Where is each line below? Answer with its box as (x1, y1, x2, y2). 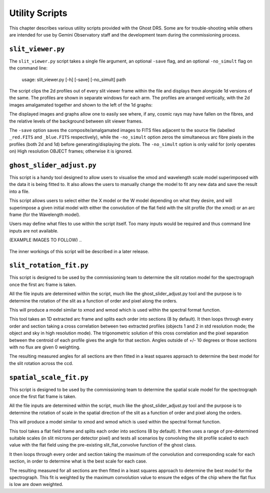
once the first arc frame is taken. (9, 281, 77, 287)
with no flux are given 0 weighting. (9, 344, 80, 350)
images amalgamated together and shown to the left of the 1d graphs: (9, 101, 152, 107)
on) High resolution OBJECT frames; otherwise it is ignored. (9, 148, 132, 154)
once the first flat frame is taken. (9, 393, 77, 399)
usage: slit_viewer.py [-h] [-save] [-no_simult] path (21, 76, 126, 82)
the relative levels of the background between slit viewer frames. (9, 118, 143, 124)
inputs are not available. (9, 227, 58, 233)
